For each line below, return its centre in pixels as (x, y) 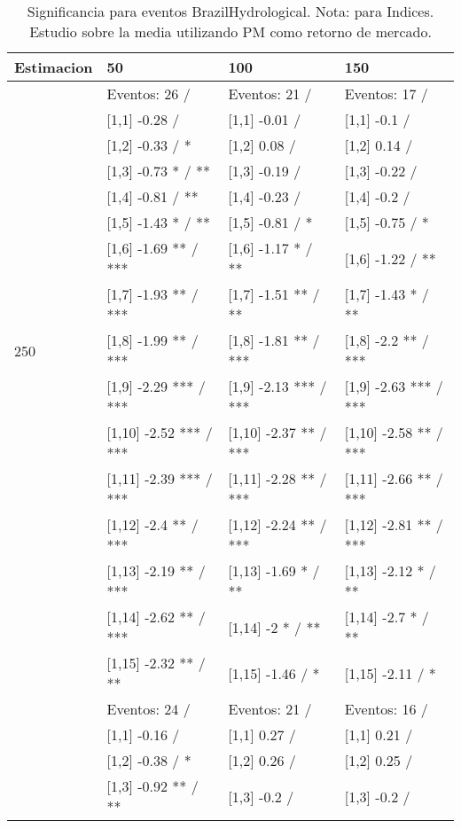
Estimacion (54, 67)
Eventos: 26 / (148, 94)
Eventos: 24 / (148, 709)
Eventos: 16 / (386, 709)
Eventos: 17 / (386, 94)
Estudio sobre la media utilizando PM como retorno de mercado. (230, 31)
